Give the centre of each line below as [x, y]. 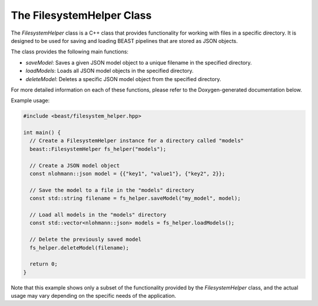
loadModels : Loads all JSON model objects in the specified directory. [110, 71]
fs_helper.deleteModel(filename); [79, 248]
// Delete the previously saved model [85, 240]
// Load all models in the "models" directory [98, 215]
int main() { [42, 133]
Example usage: [30, 100]
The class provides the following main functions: [70, 52]
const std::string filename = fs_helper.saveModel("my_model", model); [135, 199]
